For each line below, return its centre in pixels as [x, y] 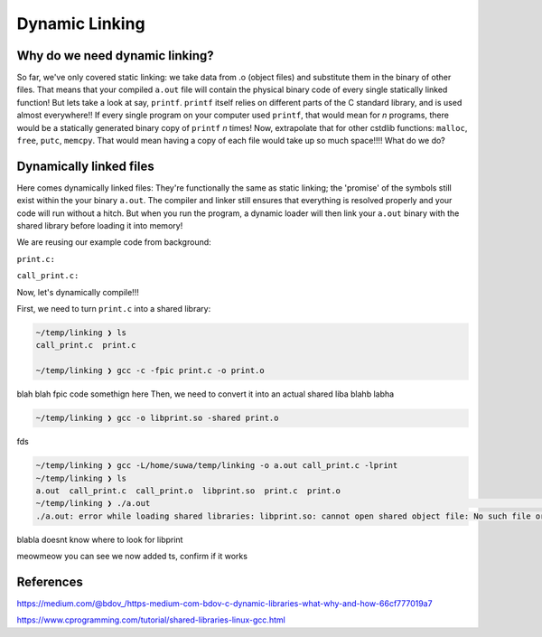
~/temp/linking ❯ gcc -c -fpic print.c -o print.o [150, 371]
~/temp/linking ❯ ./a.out [93, 503]
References [50, 581]
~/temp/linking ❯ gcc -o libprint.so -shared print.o [157, 418]
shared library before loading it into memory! [100, 226]
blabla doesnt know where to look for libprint [100, 539]
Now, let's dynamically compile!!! [78, 292]
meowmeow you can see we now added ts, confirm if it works [132, 557]
